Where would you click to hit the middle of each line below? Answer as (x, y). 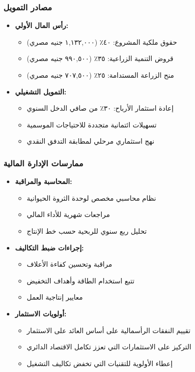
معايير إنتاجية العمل (55, 297)
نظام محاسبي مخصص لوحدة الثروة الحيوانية (91, 198)
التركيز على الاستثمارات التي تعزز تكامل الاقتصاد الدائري (109, 347)
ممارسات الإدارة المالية (43, 163)
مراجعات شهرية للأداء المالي (68, 214)
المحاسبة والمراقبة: (43, 181)
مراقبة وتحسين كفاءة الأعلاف (70, 264)
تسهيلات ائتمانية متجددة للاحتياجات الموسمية (92, 124)
